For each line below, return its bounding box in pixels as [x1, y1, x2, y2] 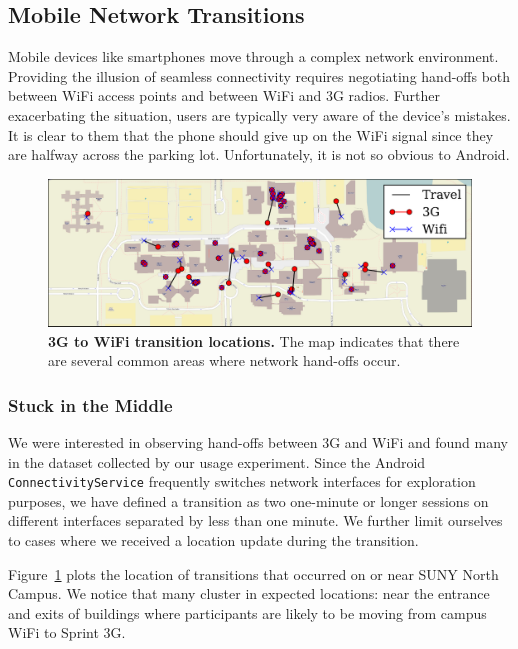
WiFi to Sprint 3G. [8, 622, 126, 643]
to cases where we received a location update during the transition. [8, 530, 419, 551]
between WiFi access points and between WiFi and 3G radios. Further [8, 85, 440, 106]
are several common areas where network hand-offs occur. [48, 350, 401, 371]
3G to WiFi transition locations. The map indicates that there [48, 330, 460, 351]
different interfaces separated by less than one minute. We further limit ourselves [8, 510, 503, 531]
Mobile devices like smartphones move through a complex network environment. [8, 46, 499, 67]
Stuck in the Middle [8, 392, 173, 417]
